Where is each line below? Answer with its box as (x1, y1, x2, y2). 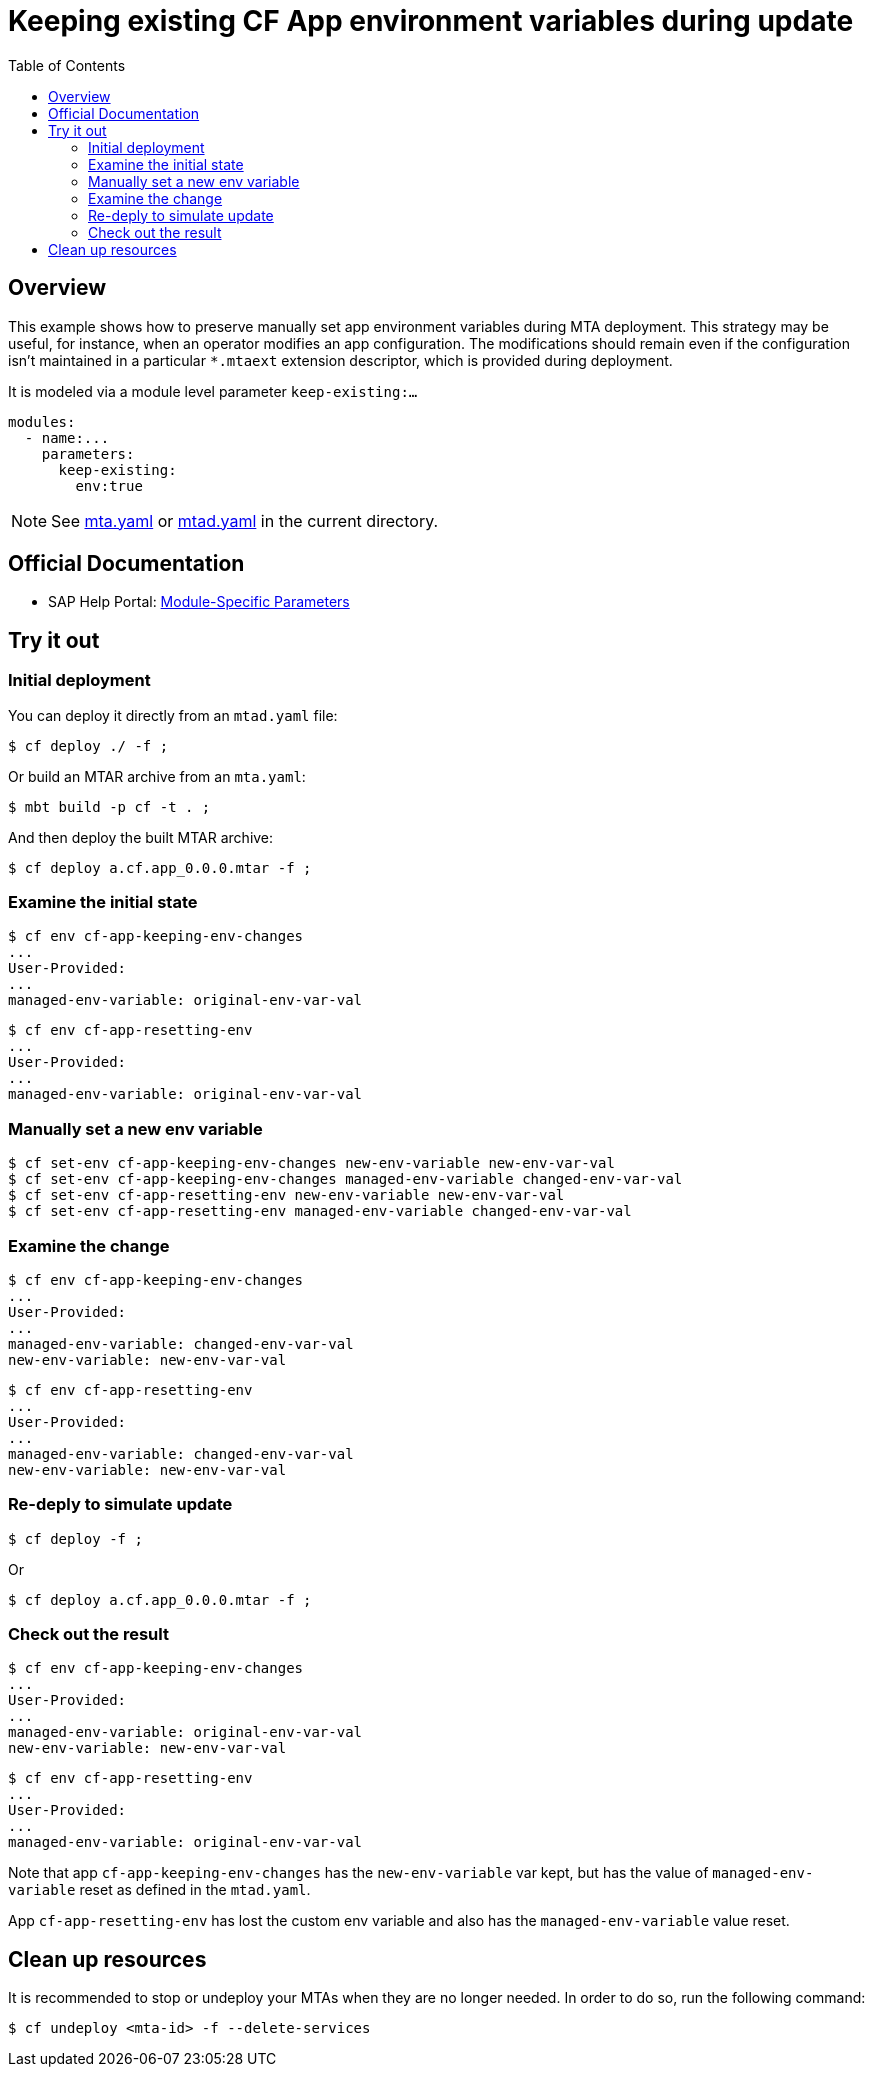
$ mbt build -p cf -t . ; (8, 798, 211, 815)
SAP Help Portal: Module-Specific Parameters (48, 593, 350, 611)
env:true (75, 477, 143, 494)
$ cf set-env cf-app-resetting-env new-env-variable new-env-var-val (8, 1187, 565, 1204)
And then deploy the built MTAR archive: (8, 828, 274, 846)
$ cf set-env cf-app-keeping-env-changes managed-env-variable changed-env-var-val (8, 1171, 683, 1188)
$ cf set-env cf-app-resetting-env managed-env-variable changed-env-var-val (8, 1203, 632, 1220)
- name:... (24, 429, 110, 446)
